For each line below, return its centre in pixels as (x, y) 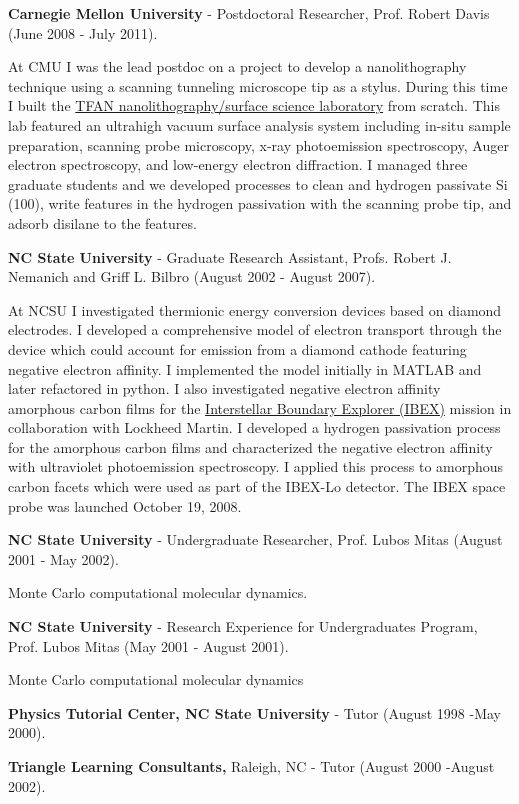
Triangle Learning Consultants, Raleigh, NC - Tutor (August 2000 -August (251, 766)
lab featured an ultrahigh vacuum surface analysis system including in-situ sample (259, 124)
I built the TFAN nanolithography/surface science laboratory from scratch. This (254, 105)
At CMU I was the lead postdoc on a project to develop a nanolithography (237, 66)
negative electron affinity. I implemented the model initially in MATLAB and (245, 368)
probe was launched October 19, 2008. (125, 505)
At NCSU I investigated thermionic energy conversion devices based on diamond (255, 309)
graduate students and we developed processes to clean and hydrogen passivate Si (258, 183)
